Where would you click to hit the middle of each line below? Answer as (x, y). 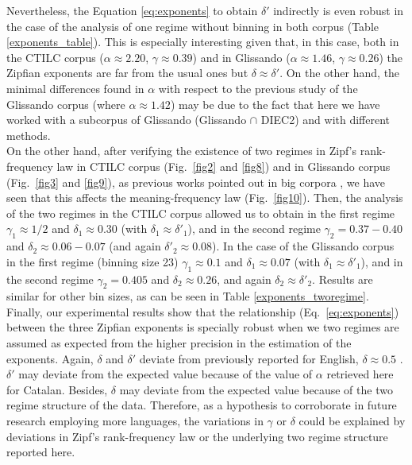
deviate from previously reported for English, (249, 358)
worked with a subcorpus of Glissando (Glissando (127, 120)
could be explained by (352, 421)
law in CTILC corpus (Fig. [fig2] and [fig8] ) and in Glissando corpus (223, 166)
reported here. (41, 452)
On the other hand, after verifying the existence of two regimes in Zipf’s (181, 151)
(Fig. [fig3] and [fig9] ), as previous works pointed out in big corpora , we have (196, 182)
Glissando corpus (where (66, 104)
